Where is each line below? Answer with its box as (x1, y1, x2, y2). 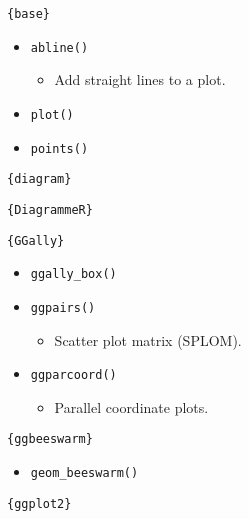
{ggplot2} (7, 496, 72, 511)
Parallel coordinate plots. (54, 396, 209, 417)
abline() (30, 40, 89, 55)
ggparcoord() (30, 368, 117, 383)
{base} (7, 7, 50, 21)
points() (30, 141, 89, 156)
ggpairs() (30, 300, 96, 315)
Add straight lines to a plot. (54, 69, 226, 90)
